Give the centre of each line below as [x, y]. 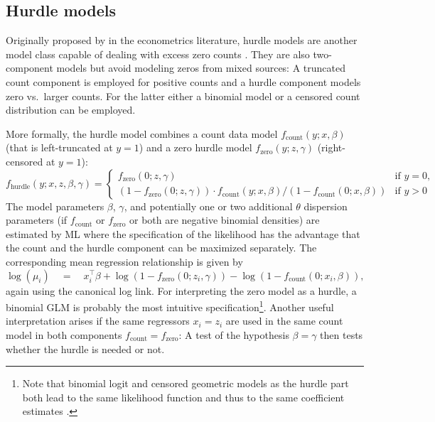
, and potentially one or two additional [208, 206]
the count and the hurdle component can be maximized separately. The [161, 248]
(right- [331, 147]
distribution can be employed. [71, 110]
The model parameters [55, 206]
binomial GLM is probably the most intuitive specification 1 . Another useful [170, 306]
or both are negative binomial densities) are [225, 220]
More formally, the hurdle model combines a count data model [142, 133]
